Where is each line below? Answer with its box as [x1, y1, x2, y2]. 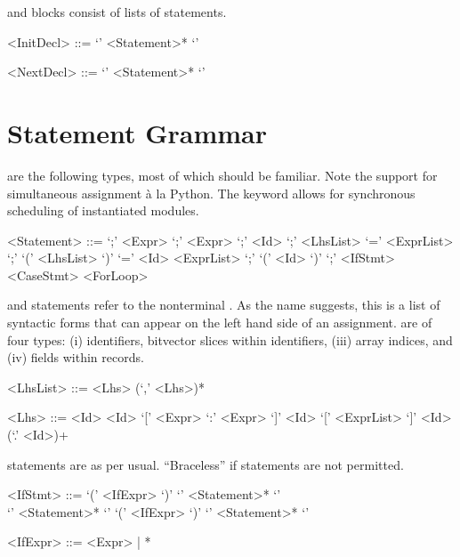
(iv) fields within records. [7, 348, 144, 367]
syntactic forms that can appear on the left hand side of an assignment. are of [7, 313, 432, 332]
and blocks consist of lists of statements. [7, 3, 227, 20]
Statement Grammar [7, 114, 267, 150]
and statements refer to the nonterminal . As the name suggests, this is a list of [7, 295, 440, 314]
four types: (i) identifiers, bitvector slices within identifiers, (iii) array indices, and [7, 330, 453, 349]
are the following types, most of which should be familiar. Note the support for [7, 165, 438, 184]
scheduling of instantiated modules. [7, 201, 199, 220]
